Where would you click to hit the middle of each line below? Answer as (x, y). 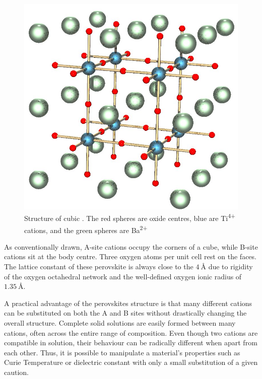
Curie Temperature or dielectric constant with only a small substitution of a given (131, 362)
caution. (17, 372)
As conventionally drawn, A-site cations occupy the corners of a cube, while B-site (131, 246)
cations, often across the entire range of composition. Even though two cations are (131, 332)
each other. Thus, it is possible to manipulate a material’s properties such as (122, 352)
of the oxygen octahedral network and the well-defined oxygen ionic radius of (123, 276)
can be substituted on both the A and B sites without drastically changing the (125, 313)
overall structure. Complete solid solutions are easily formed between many (120, 322)
